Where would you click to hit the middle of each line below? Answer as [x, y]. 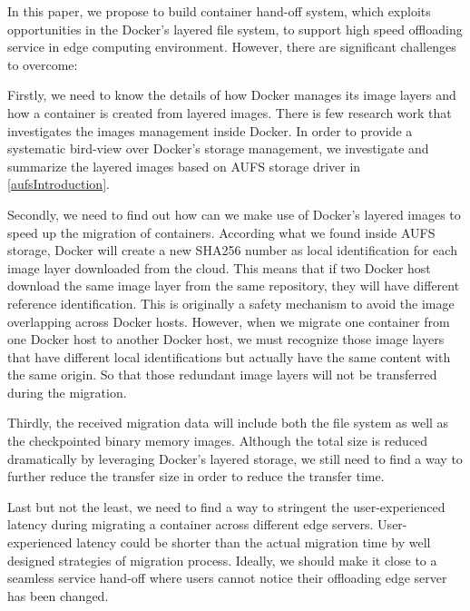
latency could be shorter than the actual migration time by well [254, 542]
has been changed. [58, 595]
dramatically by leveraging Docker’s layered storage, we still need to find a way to [235, 458]
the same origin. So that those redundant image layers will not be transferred [222, 374]
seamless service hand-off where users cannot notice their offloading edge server [227, 578]
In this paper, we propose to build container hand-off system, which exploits [219, 11]
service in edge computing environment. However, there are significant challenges [232, 47]
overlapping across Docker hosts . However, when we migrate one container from [229, 321]
